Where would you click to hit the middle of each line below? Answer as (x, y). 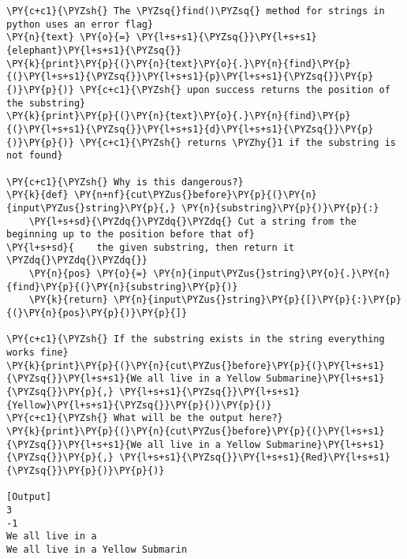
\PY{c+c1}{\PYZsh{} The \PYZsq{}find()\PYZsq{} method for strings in (196, 11)
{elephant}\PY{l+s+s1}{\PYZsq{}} (94, 50)
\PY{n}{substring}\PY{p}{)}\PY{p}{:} (280, 208)
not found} (35, 156)
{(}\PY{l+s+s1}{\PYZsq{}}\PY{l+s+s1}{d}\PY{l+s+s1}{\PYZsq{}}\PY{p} (190, 129)
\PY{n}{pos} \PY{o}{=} (88, 274)
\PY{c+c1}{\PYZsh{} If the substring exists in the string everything (196, 339)
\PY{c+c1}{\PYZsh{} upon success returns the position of (235, 89)
